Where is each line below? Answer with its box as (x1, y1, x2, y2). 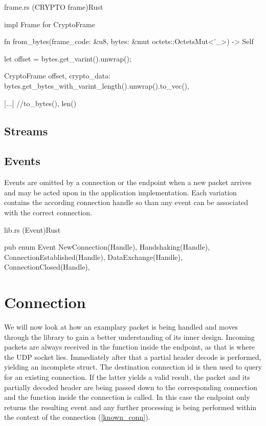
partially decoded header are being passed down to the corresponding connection (4, 381, 257, 392)
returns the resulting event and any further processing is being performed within (4, 401, 257, 412)
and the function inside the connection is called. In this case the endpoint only (4, 392, 250, 402)
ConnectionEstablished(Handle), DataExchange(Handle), (4, 251, 183, 262)
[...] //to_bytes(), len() (4, 97, 77, 108)
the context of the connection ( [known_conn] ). (4, 412, 150, 422)
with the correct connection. (4, 207, 92, 217)
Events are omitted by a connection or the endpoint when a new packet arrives (4, 177, 252, 188)
